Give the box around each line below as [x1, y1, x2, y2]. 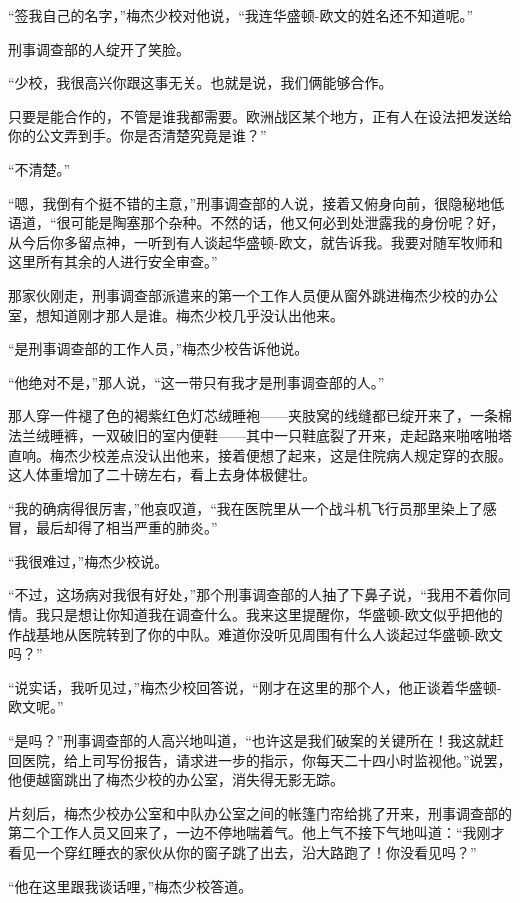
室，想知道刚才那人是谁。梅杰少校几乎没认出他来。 [8, 304, 344, 325]
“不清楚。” [8, 158, 71, 179]
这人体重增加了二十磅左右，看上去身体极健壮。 [8, 464, 316, 485]
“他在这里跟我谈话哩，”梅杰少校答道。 [8, 875, 253, 896]
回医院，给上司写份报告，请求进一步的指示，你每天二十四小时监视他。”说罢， [8, 749, 512, 770]
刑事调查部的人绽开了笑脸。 [8, 38, 190, 59]
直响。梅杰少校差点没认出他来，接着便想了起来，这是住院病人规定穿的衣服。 [8, 444, 512, 465]
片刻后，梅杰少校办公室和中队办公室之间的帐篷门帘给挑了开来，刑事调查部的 [8, 802, 512, 823]
